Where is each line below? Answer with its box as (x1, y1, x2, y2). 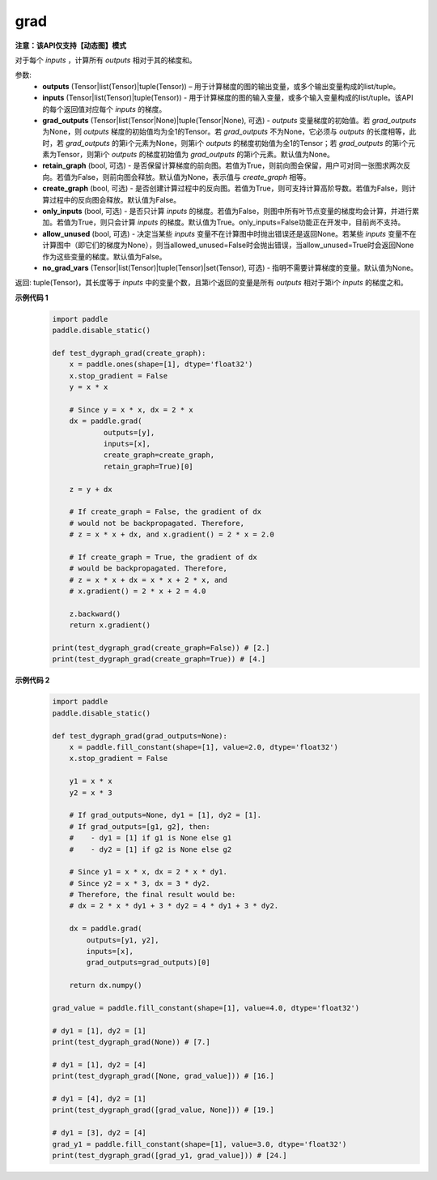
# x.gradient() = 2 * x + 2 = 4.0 (69, 587, 206, 596)
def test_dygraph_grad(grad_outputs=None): (52, 731, 228, 741)
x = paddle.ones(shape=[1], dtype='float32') (69, 360, 253, 369)
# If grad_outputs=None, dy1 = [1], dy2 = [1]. (69, 810, 262, 820)
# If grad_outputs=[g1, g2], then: (69, 822, 210, 831)
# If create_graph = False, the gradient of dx (69, 507, 262, 516)
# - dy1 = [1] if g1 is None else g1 (69, 833, 232, 843)
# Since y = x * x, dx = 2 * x (69, 405, 193, 414)
